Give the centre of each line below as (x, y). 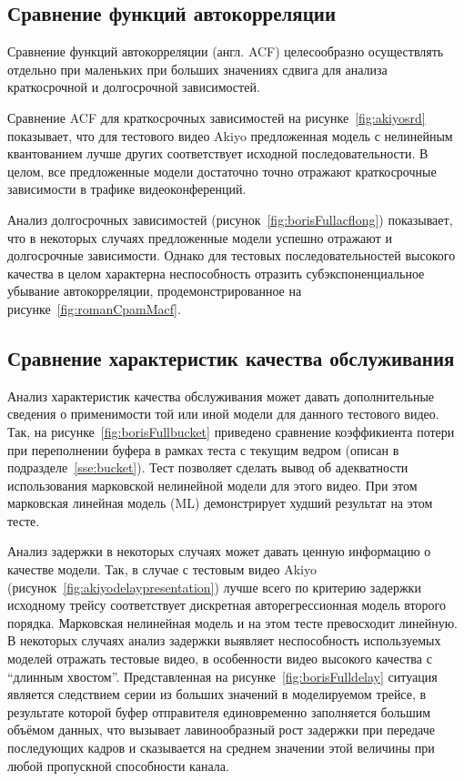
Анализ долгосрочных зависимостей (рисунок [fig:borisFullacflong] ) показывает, (230, 219)
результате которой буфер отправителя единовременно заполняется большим (219, 711)
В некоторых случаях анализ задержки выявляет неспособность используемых (224, 640)
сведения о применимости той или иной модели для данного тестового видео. (223, 414)
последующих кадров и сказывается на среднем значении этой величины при (221, 747)
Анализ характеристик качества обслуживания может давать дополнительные (221, 396)
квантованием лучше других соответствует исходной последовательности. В (218, 153)
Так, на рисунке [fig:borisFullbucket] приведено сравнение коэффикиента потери (231, 431)
